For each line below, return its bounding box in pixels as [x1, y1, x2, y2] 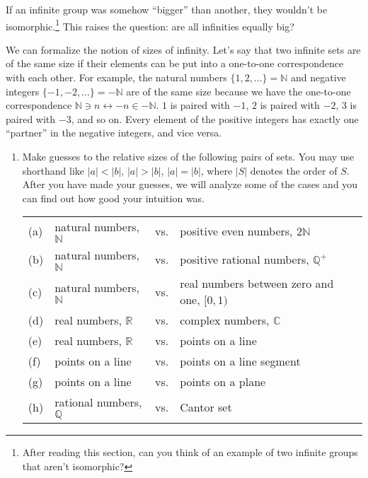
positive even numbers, [180, 222, 293, 239]
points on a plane [180, 373, 266, 390]
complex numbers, [180, 312, 270, 329]
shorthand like [22, 163, 85, 177]
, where [200, 163, 233, 177]
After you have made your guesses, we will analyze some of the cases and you [22, 177, 358, 192]
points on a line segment [180, 353, 301, 370]
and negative [291, 70, 346, 85]
